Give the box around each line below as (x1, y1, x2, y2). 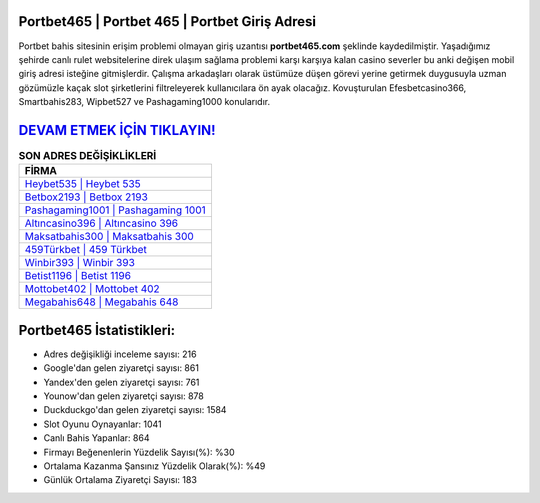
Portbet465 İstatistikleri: (18, 321, 176, 339)
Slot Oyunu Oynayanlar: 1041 (43, 418, 162, 430)
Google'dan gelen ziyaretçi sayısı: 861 (43, 362, 200, 374)
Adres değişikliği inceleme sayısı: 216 (43, 348, 197, 360)
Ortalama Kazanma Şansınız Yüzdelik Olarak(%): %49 (43, 460, 266, 472)
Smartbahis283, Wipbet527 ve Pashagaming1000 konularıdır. (18, 96, 270, 108)
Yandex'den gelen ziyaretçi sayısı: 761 (43, 376, 200, 388)
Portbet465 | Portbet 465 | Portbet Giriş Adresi (18, 13, 317, 30)
